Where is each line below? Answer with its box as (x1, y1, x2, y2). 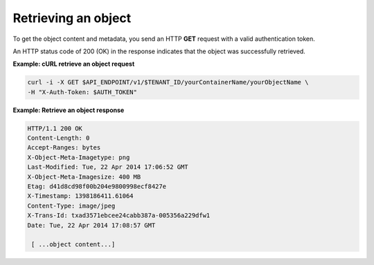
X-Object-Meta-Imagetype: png (27, 153, 130, 161)
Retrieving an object (12, 10, 132, 26)
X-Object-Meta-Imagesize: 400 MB (27, 173, 141, 181)
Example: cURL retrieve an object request (12, 60, 135, 68)
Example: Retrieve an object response (12, 106, 125, 114)
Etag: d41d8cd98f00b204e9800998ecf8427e (27, 183, 166, 190)
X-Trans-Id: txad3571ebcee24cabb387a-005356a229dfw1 (27, 212, 211, 219)
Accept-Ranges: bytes (27, 144, 101, 152)
